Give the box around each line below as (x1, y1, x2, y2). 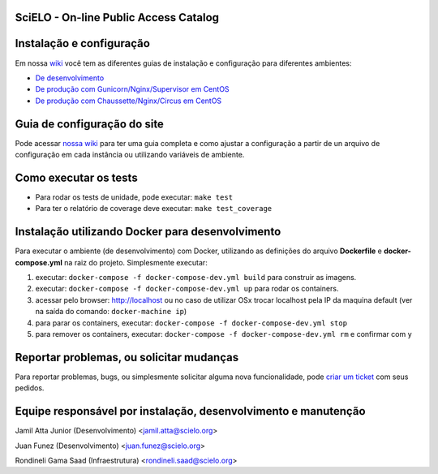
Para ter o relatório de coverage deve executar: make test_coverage (35, 204, 273, 213)
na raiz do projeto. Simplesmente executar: (63, 257, 208, 267)
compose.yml (15, 257, 62, 267)
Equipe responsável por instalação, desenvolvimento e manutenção (15, 404, 366, 418)
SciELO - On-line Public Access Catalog (15, 11, 219, 24)
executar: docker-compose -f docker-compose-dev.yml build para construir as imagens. (35, 272, 357, 282)
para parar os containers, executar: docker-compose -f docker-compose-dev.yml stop (35, 317, 348, 328)
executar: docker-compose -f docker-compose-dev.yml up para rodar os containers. (35, 284, 339, 294)
